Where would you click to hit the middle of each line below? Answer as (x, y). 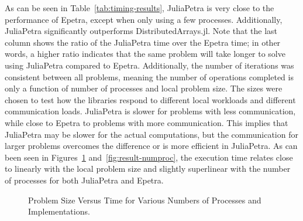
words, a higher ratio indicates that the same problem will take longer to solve (145, 54)
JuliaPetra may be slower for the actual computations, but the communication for (151, 134)
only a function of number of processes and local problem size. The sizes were (144, 88)
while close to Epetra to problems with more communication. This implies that (147, 122)
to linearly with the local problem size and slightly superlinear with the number (148, 169)
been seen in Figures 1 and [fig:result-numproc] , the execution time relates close (149, 157)
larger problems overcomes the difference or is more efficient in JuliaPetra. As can (151, 146)
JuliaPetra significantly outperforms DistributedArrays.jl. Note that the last (141, 31)
